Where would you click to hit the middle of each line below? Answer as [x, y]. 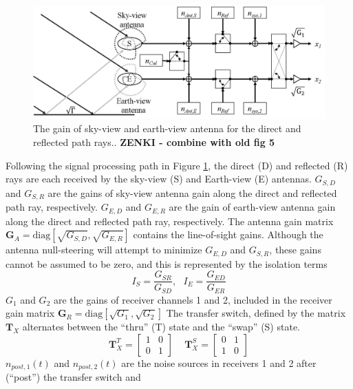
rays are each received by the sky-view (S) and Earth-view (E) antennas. [159, 179]
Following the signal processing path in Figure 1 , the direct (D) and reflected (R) [177, 165]
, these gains [295, 250]
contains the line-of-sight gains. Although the [228, 234]
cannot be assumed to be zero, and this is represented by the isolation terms [167, 263]
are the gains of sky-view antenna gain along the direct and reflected [192, 192]
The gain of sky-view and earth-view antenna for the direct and [167, 128]
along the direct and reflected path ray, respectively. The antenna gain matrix [170, 221]
